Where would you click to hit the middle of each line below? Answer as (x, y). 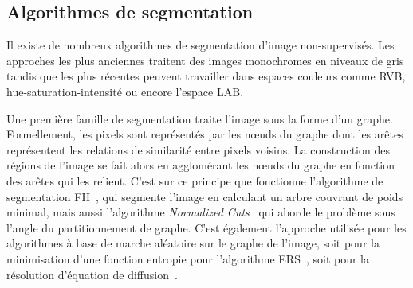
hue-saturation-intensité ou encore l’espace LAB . (125, 91)
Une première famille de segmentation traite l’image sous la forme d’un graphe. (200, 118)
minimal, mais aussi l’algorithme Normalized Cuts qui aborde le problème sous (201, 212)
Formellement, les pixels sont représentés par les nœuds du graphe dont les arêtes (205, 134)
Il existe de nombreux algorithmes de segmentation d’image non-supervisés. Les (201, 45)
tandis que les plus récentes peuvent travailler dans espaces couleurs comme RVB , (206, 76)
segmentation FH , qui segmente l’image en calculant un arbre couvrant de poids (205, 196)
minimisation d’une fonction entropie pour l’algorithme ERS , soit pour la (188, 258)
